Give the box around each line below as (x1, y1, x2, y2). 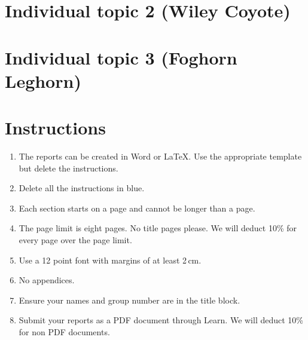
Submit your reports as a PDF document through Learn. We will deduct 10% (19, 314, 304, 326)
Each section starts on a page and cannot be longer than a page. (19, 201, 255, 214)
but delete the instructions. (19, 161, 118, 174)
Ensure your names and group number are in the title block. (19, 293, 240, 306)
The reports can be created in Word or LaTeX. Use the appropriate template (19, 150, 302, 163)
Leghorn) (5, 68, 81, 93)
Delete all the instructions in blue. (19, 182, 145, 194)
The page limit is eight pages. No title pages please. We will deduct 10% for (19, 222, 297, 234)
